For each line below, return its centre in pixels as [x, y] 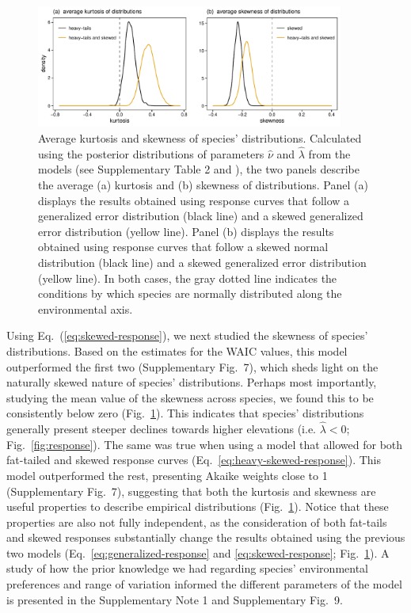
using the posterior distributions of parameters [151, 153]
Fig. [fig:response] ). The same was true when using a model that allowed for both [205, 444]
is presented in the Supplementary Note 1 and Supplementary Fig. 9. [175, 599]
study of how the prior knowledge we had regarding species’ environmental [187, 568]
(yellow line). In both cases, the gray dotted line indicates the [188, 278]
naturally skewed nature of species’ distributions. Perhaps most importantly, [192, 382]
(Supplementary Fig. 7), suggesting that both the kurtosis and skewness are [191, 491]
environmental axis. [86, 308]
